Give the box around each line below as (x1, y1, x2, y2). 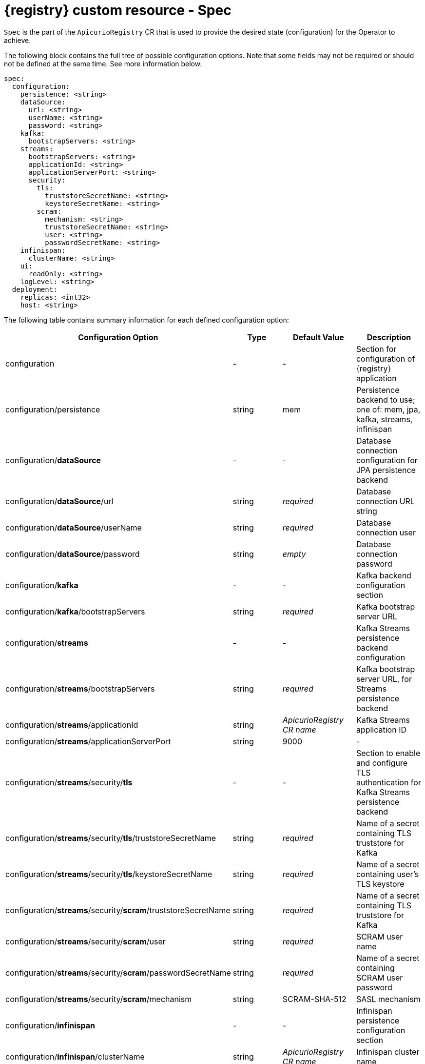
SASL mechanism (356, 994, 421, 1004)
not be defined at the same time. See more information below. (4, 59, 202, 68)
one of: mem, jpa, (356, 404, 421, 414)
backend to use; (356, 394, 415, 405)
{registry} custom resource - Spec (4, 2, 232, 19)
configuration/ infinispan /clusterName (5, 1051, 145, 1062)
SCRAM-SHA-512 (282, 994, 347, 1004)
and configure (356, 757, 407, 768)
